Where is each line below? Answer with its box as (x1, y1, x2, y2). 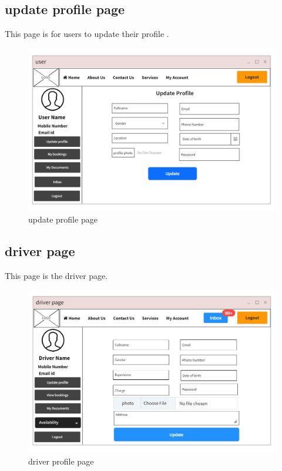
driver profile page (28, 455, 94, 467)
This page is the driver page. (5, 269, 108, 281)
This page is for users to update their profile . (5, 28, 169, 40)
